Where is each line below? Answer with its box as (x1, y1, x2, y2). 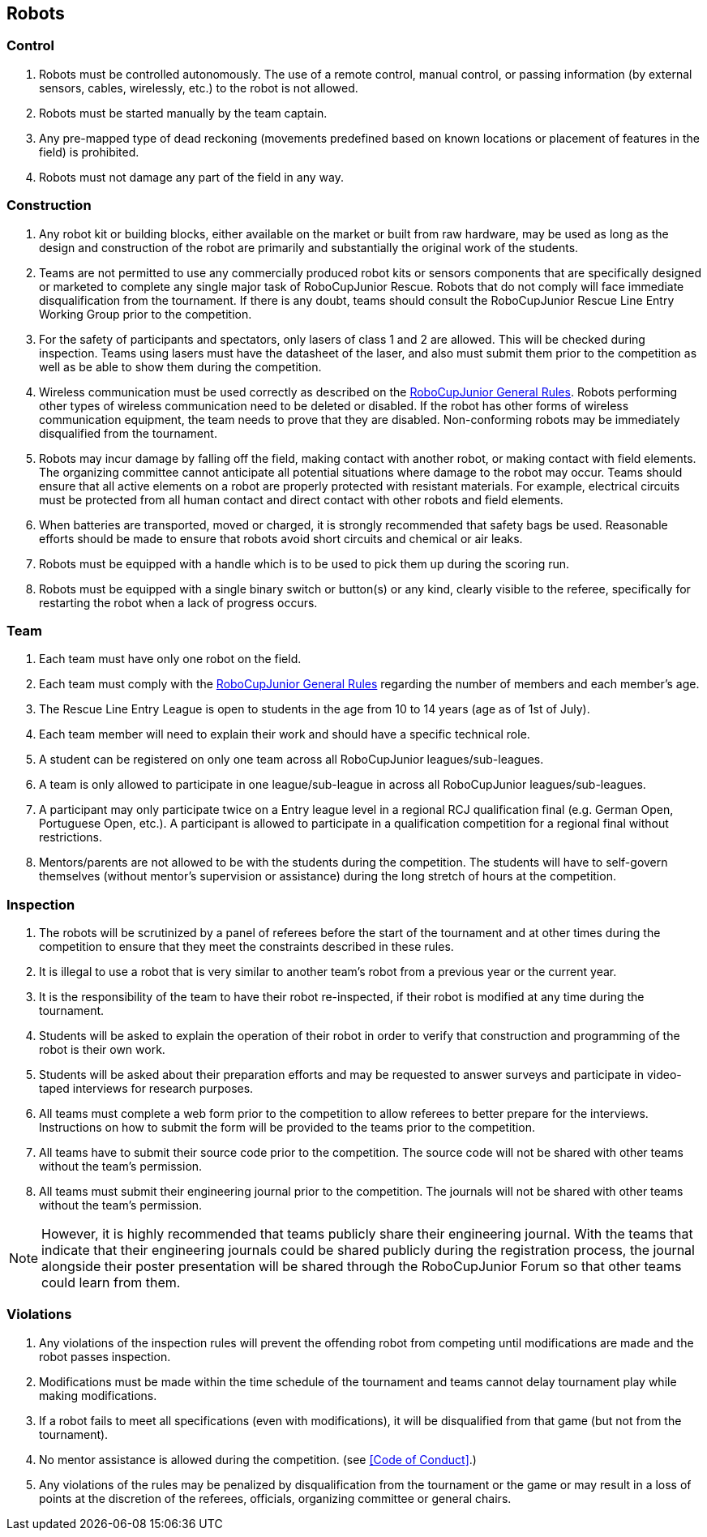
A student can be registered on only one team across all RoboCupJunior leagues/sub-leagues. (39, 752, 544, 767)
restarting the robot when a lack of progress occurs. (39, 595, 318, 610)
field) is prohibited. (39, 144, 139, 159)
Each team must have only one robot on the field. (39, 652, 302, 666)
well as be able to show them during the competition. (39, 359, 322, 374)
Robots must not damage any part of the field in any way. (39, 169, 344, 184)
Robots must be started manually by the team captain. (39, 105, 328, 120)
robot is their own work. (39, 1043, 165, 1057)
